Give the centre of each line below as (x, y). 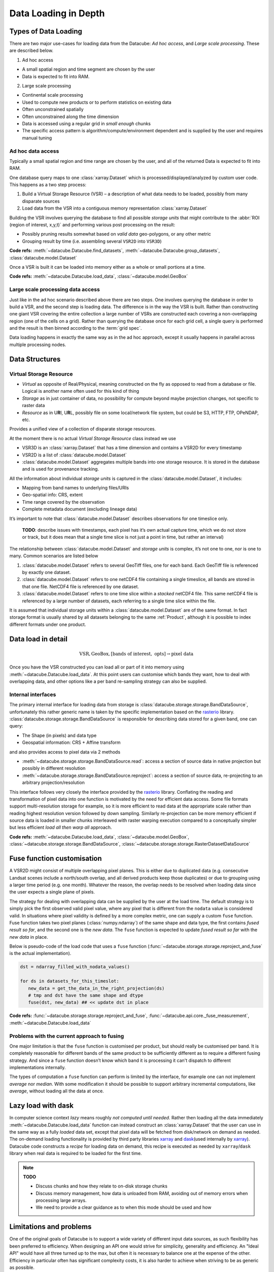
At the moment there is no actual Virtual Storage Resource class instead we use (93, 438)
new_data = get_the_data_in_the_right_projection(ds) (96, 988)
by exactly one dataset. (46, 572)
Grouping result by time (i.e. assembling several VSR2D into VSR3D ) (92, 241)
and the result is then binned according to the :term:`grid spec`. (76, 328)
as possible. (22, 1267)
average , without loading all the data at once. (57, 1091)
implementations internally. (38, 1067)
